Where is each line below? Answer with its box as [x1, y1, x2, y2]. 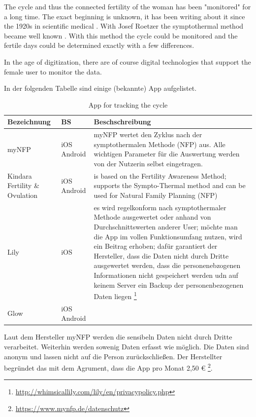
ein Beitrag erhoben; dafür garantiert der [94, 241, 218, 251]
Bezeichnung [7, 116, 51, 127]
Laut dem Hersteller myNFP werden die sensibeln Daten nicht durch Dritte [4, 332, 232, 342]
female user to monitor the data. [4, 66, 102, 76]
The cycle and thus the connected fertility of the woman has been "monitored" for [4, 1, 251, 11]
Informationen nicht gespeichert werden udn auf [94, 270, 238, 280]
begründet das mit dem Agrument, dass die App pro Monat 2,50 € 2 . [4, 361, 213, 373]
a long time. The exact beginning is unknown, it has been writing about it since [4, 11, 245, 21]
